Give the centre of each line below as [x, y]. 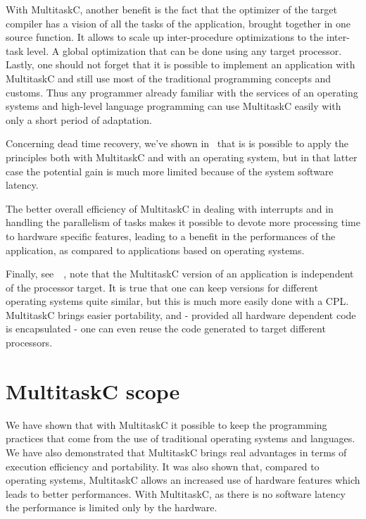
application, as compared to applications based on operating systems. [155, 250]
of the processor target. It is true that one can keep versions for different [162, 287]
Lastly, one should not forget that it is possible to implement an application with [181, 64]
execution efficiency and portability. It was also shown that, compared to [163, 466]
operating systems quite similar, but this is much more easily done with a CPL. [177, 301]
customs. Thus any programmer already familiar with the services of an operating [182, 92]
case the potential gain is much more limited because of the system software [170, 171]
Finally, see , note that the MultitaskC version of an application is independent [180, 274]
